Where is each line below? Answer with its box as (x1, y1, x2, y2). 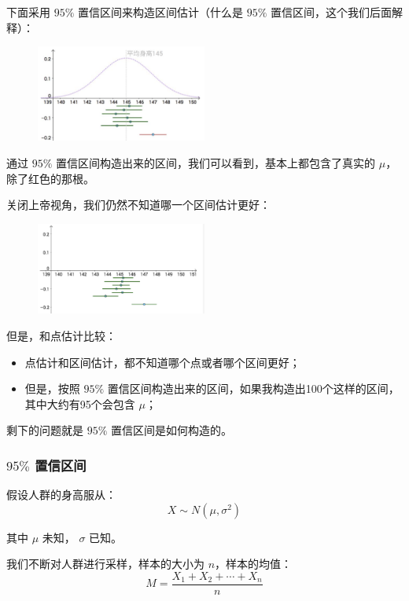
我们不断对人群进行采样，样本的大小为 (6, 555, 204, 572)
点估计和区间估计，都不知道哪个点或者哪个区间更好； (24, 354, 300, 370)
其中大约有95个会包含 (24, 395, 135, 412)
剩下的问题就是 (6, 422, 83, 438)
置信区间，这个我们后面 (271, 4, 392, 20)
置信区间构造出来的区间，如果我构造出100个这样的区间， (107, 380, 400, 397)
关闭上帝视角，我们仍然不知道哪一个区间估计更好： (6, 196, 271, 213)
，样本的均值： (215, 555, 293, 572)
